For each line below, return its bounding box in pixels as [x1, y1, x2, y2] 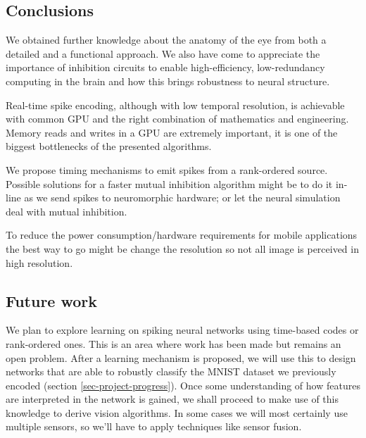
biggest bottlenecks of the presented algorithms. [6, 139, 212, 154]
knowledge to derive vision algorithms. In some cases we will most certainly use [6, 405, 348, 420]
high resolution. [6, 255, 73, 270]
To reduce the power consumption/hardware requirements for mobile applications [6, 227, 358, 242]
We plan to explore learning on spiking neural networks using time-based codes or [6, 323, 359, 337]
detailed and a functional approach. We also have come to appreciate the [6, 46, 320, 61]
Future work [6, 289, 98, 311]
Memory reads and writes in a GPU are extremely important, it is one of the [6, 125, 338, 139]
